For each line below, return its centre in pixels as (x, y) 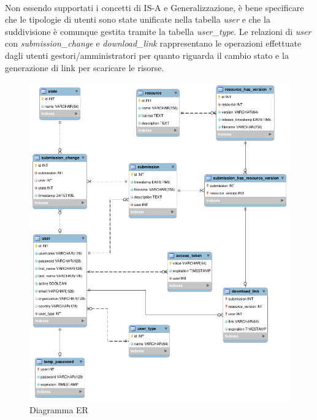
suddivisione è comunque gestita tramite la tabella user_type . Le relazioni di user (158, 31)
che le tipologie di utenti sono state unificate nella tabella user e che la (138, 19)
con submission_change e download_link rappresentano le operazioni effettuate (153, 43)
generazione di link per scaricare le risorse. (85, 67)
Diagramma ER (59, 409)
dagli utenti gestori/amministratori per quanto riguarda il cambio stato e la (147, 55)
